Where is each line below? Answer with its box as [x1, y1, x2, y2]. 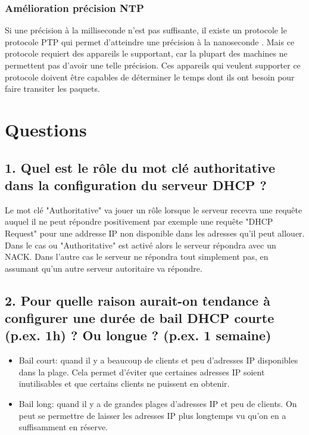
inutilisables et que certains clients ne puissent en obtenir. [18, 377, 230, 390]
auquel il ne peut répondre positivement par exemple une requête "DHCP [5, 215, 273, 228]
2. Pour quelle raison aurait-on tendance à [5, 291, 270, 309]
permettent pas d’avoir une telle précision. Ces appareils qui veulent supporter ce [5, 59, 301, 71]
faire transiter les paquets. [5, 82, 100, 95]
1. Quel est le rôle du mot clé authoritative [5, 158, 275, 176]
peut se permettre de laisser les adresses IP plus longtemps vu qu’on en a [18, 409, 286, 421]
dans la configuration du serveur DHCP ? [5, 175, 267, 194]
